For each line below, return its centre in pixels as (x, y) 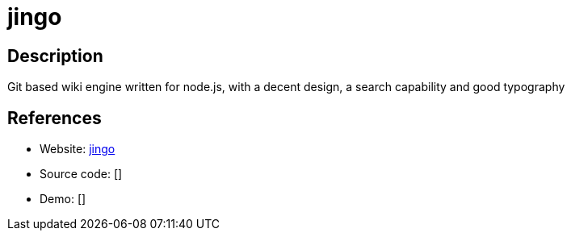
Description (55, 56)
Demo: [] (63, 199)
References (55, 118)
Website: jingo (78, 149)
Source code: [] (81, 174)
